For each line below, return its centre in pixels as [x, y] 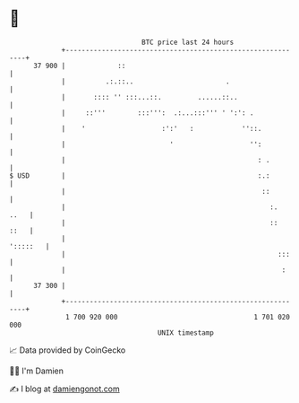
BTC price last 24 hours [188, 42]
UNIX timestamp [186, 333]
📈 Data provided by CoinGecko [68, 350]
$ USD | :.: [140, 175]
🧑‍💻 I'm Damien [37, 371]
